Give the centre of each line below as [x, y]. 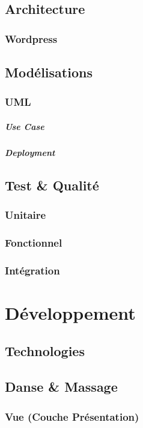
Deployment [30, 152]
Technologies [45, 351]
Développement [70, 312]
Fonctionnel [34, 242]
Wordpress [31, 38]
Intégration [32, 270]
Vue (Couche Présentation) [72, 416]
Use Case [25, 126]
